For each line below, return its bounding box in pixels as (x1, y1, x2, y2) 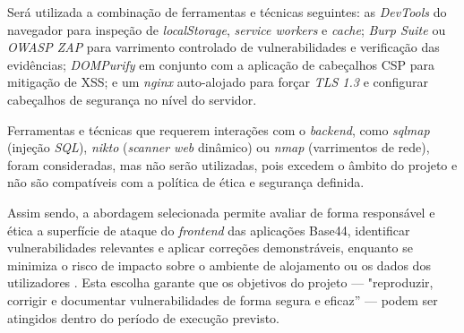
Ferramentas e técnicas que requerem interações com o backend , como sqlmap (7, 120, 430, 139)
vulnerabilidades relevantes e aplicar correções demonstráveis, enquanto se (7, 238, 413, 257)
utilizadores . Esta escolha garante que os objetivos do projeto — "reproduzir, (7, 273, 434, 292)
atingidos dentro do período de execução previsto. (7, 308, 280, 327)
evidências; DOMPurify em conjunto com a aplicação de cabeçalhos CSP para (7, 55, 434, 73)
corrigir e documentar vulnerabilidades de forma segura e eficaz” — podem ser (7, 290, 438, 309)
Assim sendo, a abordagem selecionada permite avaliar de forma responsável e (7, 202, 435, 221)
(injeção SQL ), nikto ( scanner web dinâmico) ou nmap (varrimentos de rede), (7, 138, 430, 157)
